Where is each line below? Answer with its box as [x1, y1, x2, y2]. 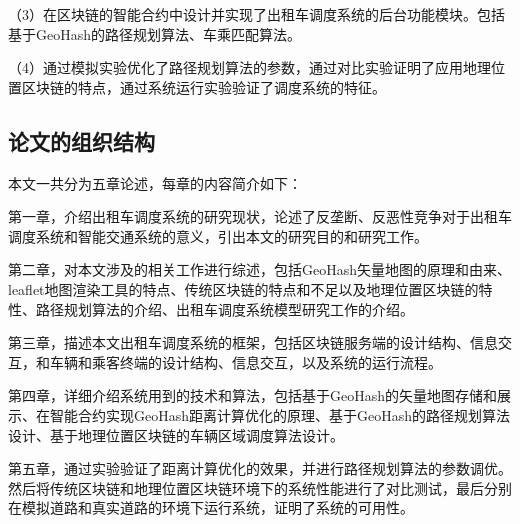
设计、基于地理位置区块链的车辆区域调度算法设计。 [8, 424, 344, 445]
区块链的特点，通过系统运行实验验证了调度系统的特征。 [21, 76, 386, 97]
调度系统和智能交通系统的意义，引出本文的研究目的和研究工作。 [8, 225, 428, 246]
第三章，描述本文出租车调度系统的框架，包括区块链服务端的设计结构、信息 [8, 332, 498, 353]
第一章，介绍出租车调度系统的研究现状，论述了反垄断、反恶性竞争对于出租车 [8, 206, 512, 227]
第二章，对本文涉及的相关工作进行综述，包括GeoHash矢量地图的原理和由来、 [8, 259, 512, 280]
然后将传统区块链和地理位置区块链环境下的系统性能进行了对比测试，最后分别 [8, 477, 512, 498]
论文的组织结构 [8, 125, 155, 156]
